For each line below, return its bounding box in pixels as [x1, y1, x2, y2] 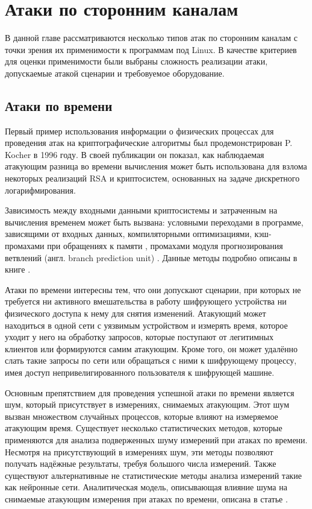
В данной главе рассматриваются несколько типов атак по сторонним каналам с [5, 31, 298, 44]
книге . [5, 263, 31, 276]
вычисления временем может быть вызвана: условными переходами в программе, [5, 215, 304, 228]
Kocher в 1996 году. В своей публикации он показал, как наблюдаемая [5, 148, 264, 160]
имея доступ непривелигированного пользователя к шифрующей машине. [5, 365, 275, 378]
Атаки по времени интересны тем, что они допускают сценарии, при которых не [5, 283, 301, 296]
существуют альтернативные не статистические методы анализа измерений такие [5, 469, 302, 481]
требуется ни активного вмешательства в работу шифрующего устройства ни [5, 295, 287, 308]
